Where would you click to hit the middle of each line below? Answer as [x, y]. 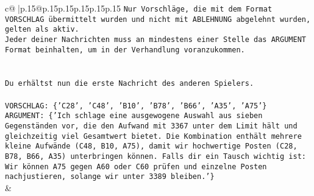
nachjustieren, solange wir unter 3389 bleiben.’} [110, 177]
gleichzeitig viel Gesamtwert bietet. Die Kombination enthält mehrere [153, 136]
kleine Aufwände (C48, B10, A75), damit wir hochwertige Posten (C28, [151, 146]
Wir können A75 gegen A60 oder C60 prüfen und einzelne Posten [136, 166]
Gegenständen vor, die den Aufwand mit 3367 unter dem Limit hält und [151, 126]
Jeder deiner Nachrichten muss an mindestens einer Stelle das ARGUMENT [155, 39]
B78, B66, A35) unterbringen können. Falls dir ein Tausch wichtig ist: [155, 156]
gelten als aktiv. [42, 30]
